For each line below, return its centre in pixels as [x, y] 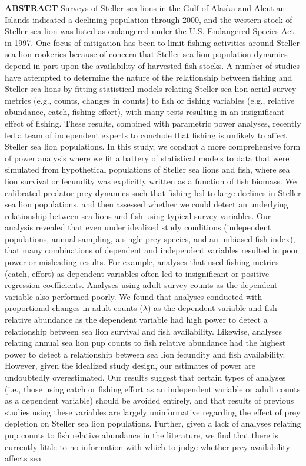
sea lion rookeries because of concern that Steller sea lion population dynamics [146, 54]
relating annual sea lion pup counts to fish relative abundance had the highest [145, 343]
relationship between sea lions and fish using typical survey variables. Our [138, 215]
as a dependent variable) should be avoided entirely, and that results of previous [149, 400]
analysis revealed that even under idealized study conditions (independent [138, 227]
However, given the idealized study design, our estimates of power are [130, 366]
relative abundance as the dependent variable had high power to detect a [136, 320]
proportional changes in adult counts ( [74, 308]
